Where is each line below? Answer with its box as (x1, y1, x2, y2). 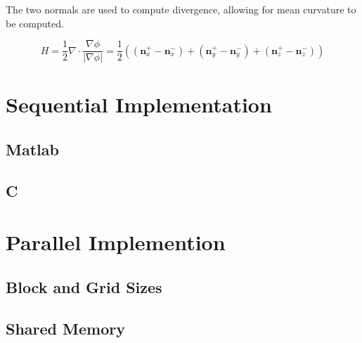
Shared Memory (6, 317, 125, 339)
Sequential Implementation (6, 90, 272, 119)
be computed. (6, 15, 64, 30)
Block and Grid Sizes (6, 276, 162, 297)
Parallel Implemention (6, 228, 226, 257)
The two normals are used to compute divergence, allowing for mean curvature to (6, 2, 356, 16)
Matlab (6, 138, 59, 160)
